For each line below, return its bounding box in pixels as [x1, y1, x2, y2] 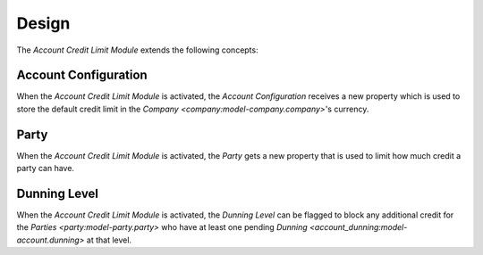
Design [16, 13, 71, 33]
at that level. [86, 234, 132, 245]
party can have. [16, 163, 75, 174]
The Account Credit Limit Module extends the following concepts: [16, 45, 258, 55]
